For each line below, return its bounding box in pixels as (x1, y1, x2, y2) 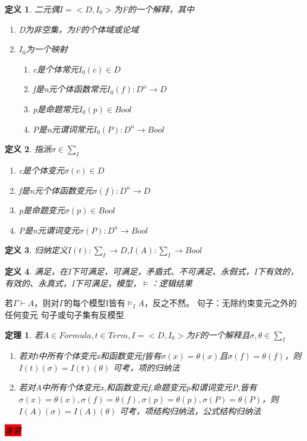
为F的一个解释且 (186, 328, 250, 341)
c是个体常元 (33, 62, 79, 75)
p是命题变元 (18, 204, 65, 216)
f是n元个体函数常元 (33, 83, 107, 95)
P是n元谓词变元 (18, 223, 80, 236)
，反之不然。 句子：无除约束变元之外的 (144, 297, 297, 309)
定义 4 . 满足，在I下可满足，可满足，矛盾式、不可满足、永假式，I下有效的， (5, 265, 299, 278)
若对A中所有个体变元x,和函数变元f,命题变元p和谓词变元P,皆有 (18, 381, 257, 393)
